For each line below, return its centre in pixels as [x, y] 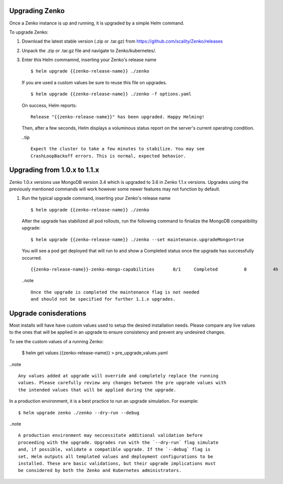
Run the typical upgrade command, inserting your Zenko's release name [96, 198]
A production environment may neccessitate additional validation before [110, 435]
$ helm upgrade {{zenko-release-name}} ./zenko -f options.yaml [111, 94]
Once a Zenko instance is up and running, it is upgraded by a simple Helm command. [97, 23]
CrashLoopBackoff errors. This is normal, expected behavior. [108, 156]
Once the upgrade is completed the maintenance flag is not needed [115, 292]
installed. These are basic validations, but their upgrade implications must [117, 463]
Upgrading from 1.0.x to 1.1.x [54, 170]
